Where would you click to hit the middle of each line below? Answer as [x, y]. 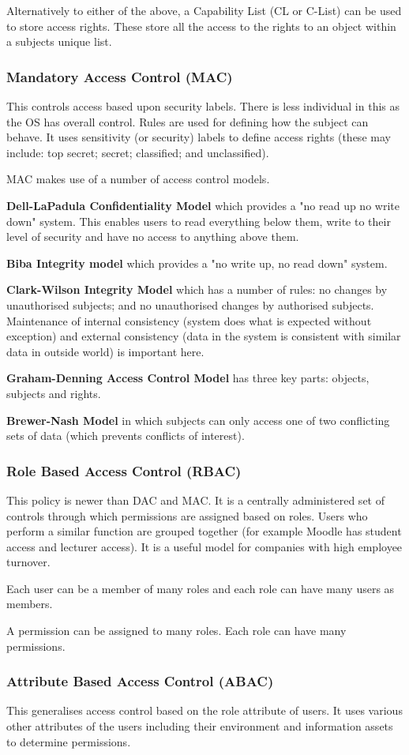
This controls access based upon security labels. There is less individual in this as [203, 106]
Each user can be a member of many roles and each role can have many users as [201, 588]
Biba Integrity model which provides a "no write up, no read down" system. [197, 263]
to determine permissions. [69, 741]
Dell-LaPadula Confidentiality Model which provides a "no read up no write [203, 205]
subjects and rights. [54, 393]
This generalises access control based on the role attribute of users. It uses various [204, 710]
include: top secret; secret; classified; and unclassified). [138, 152]
